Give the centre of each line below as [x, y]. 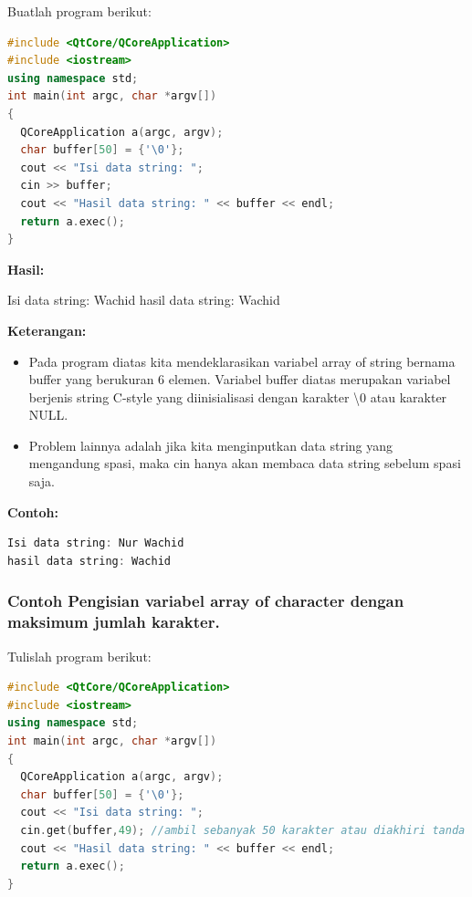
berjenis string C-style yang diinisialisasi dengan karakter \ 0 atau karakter [238, 396]
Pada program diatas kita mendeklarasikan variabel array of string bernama [242, 361]
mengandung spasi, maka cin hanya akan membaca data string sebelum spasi [245, 463]
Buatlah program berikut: [79, 11]
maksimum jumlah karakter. [114, 622]
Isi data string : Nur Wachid [96, 543]
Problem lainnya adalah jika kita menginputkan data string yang [211, 445]
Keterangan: [47, 330]
